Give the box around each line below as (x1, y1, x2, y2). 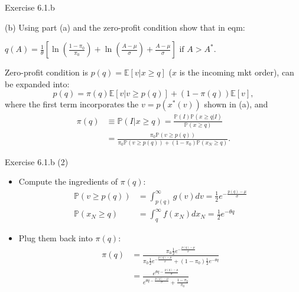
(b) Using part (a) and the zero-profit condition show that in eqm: (5, 21, 245, 33)
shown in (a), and (204, 98, 268, 110)
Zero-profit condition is (5, 66, 88, 78)
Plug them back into (18, 232, 93, 244)
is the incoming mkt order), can (179, 66, 294, 78)
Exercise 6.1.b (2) (5, 155, 69, 168)
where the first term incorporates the (5, 98, 139, 110)
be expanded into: (5, 77, 70, 90)
